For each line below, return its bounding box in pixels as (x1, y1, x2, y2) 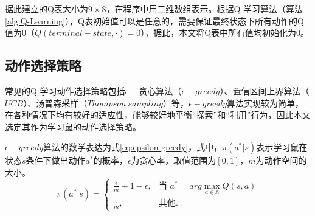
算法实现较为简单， (227, 96, 303, 109)
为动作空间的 (255, 154, 307, 167)
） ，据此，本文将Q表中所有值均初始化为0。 (140, 26, 310, 39)
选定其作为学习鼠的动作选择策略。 (5, 120, 141, 133)
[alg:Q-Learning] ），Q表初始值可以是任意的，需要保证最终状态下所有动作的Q (5, 14, 304, 27)
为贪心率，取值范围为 (131, 154, 216, 167)
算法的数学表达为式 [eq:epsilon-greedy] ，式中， (43, 141, 223, 153)
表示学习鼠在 (256, 141, 308, 153)
